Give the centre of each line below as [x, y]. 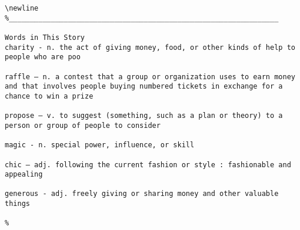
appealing [24, 175]
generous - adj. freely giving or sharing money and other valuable [142, 194]
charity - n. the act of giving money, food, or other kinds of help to [150, 47]
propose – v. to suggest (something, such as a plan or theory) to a [144, 116]
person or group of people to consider [83, 125]
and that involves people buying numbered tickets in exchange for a [144, 87]
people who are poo [43, 57]
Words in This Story [45, 37]
